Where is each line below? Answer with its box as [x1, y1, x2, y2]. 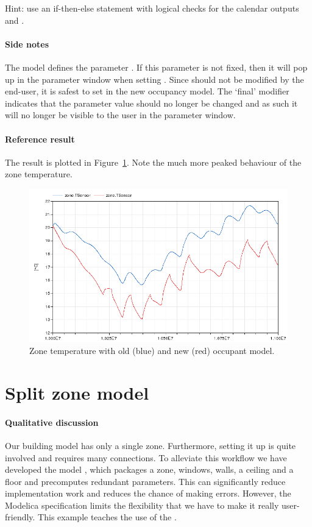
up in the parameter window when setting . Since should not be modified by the [5, 73, 304, 85]
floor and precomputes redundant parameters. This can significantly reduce [5, 475, 286, 487]
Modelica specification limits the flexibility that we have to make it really [5, 498, 279, 511]
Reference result [5, 132, 75, 145]
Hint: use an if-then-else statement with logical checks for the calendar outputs [5, 2, 299, 14]
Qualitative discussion [5, 416, 99, 428]
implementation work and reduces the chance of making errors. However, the [5, 487, 291, 500]
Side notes [5, 37, 49, 50]
